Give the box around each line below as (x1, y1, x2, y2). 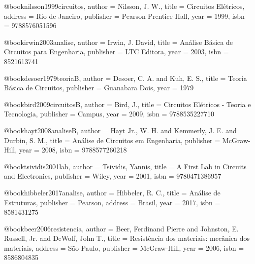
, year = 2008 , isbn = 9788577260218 (15, 145, 127, 155)
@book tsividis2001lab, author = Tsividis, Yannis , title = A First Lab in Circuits (4, 161, 247, 171)
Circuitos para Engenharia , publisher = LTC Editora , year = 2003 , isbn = (4, 46, 229, 57)
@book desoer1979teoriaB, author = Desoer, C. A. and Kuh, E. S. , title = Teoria (4, 73, 247, 83)
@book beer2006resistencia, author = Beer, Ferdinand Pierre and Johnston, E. (4, 223, 239, 233)
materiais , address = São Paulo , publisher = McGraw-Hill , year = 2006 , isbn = (4, 242, 244, 253)
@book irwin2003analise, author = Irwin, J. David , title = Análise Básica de (4, 37, 233, 47)
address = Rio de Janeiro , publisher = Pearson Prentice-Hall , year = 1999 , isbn (4, 10, 245, 21)
